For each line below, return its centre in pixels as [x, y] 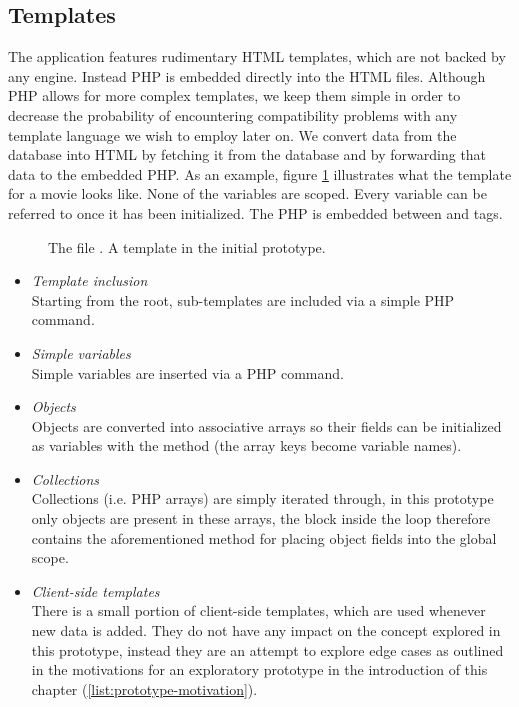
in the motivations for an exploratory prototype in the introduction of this [259, 669]
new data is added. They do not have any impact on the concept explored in [266, 630]
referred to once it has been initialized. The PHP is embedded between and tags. [255, 212]
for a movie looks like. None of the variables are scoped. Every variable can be [247, 193]
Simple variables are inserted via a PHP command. [187, 372]
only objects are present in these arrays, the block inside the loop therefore [261, 518]
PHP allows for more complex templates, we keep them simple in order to [234, 95]
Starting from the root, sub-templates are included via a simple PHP [243, 299]
